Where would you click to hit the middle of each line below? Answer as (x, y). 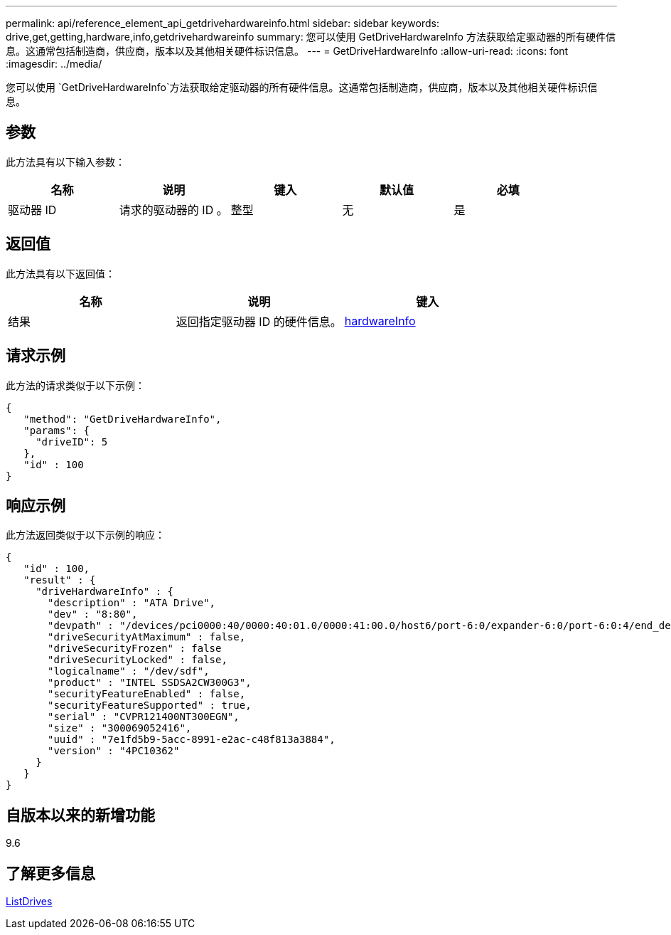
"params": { (57, 430)
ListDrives (29, 902)
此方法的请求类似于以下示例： (75, 385)
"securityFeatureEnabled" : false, (147, 694)
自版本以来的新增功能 (80, 815)
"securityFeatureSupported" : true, (150, 706)
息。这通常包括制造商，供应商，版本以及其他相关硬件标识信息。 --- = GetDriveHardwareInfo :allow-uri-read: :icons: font (287, 51)
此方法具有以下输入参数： (65, 162)
